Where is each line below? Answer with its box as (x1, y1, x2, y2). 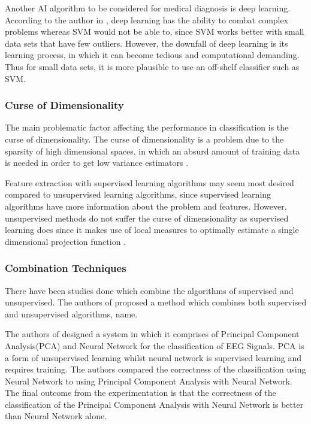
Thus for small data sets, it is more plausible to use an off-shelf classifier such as (5, 60, 300, 72)
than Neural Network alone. (5, 410, 107, 422)
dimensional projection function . (5, 235, 126, 247)
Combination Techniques (5, 261, 126, 275)
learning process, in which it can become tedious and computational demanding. (5, 49, 300, 61)
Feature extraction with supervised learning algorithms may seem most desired (5, 176, 294, 189)
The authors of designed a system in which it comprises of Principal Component (5, 328, 300, 340)
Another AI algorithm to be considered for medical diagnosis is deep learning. (5, 2, 291, 14)
